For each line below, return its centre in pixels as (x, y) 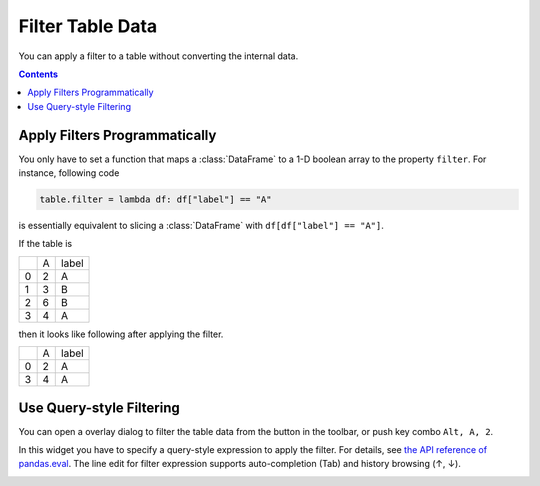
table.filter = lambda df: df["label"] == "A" (155, 199)
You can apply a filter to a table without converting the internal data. (158, 56)
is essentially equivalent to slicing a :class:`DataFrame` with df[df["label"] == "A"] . (201, 225)
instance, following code (69, 173)
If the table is (45, 244)
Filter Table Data (88, 26)
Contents (38, 74)
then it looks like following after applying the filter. (121, 334)
